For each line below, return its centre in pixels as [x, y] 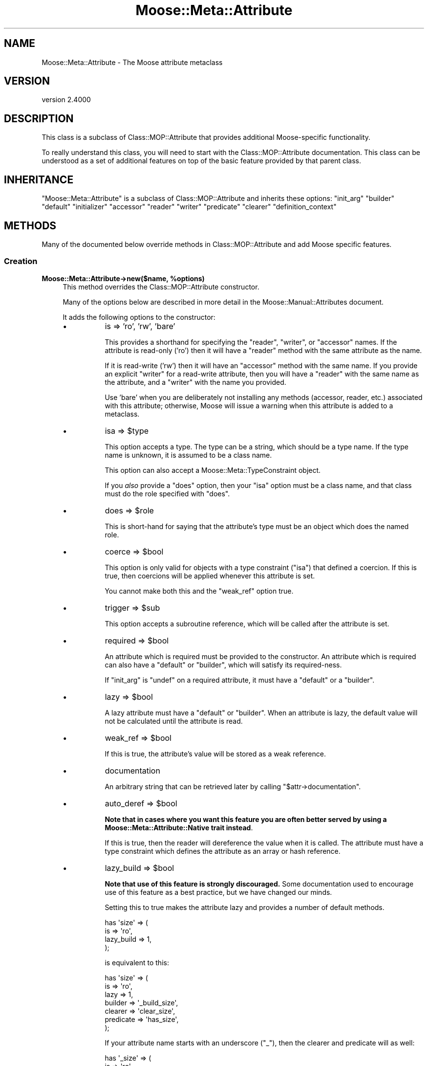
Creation [21, 261]
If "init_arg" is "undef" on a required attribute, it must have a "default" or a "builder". [240, 680]
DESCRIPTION [39, 118]
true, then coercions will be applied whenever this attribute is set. [210, 576]
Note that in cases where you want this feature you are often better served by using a [246, 819]
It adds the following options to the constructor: [139, 317]
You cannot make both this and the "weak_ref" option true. [199, 591]
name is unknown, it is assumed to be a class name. [188, 455]
